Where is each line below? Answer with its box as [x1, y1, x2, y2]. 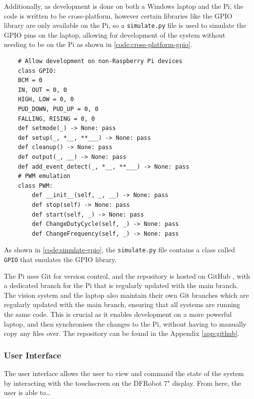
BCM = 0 [18, 77, 42, 84]
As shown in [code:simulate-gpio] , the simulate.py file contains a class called [4, 244, 235, 255]
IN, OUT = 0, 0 [18, 86, 67, 93]
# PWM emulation [18, 173, 71, 180]
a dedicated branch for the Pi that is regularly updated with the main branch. [4, 280, 238, 290]
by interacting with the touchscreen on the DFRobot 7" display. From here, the [4, 377, 241, 388]
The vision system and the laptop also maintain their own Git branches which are [4, 289, 249, 300]
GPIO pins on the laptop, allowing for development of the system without [4, 29, 226, 40]
